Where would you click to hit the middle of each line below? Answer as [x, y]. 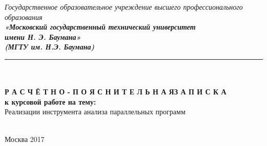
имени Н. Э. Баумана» [43, 36]
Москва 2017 [25, 139]
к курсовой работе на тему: [50, 101]
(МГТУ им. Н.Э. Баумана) [50, 47]
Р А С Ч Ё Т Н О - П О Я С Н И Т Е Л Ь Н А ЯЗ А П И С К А [116, 92]
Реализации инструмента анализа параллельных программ [95, 112]
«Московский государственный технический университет [100, 27]
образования [24, 17]
